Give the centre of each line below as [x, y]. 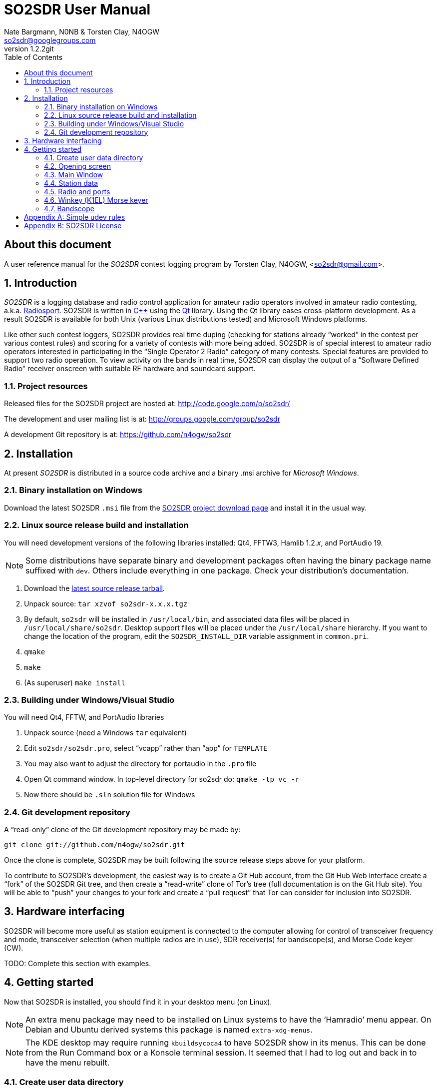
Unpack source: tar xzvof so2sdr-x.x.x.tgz [106, 603]
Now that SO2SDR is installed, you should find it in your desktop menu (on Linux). [138, 1002]
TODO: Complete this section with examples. [78, 963]
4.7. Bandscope [69, 208]
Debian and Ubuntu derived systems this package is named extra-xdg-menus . [169, 1029]
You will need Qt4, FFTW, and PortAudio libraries [84, 717]
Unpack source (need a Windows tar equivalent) [105, 733]
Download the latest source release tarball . [94, 588]
